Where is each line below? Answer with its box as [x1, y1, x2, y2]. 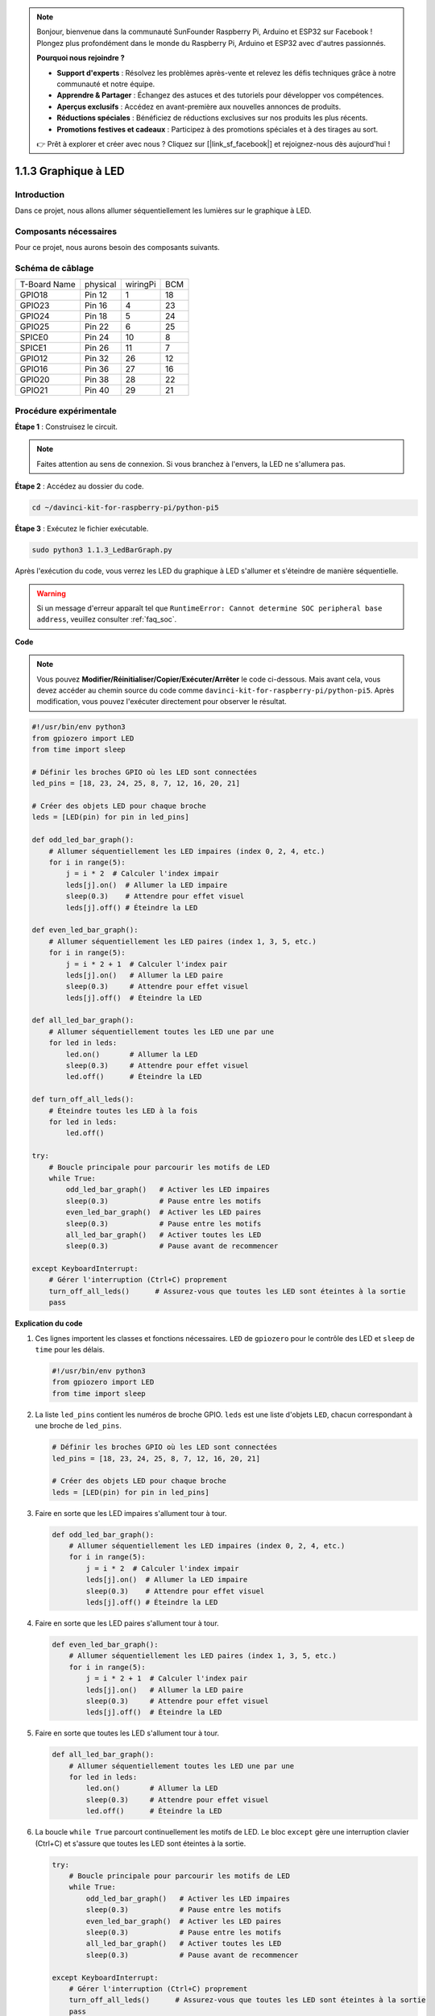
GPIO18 [19, 289, 48, 301]
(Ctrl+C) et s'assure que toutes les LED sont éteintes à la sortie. [35, 1839, 246, 1848]
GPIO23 [19, 300, 50, 311]
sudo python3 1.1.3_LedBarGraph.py [31, 545, 172, 555]
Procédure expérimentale [14, 405, 117, 416]
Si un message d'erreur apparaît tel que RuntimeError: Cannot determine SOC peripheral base [36, 603, 383, 613]
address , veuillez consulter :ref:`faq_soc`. [36, 614, 177, 624]
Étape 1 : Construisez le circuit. [14, 422, 118, 431]
